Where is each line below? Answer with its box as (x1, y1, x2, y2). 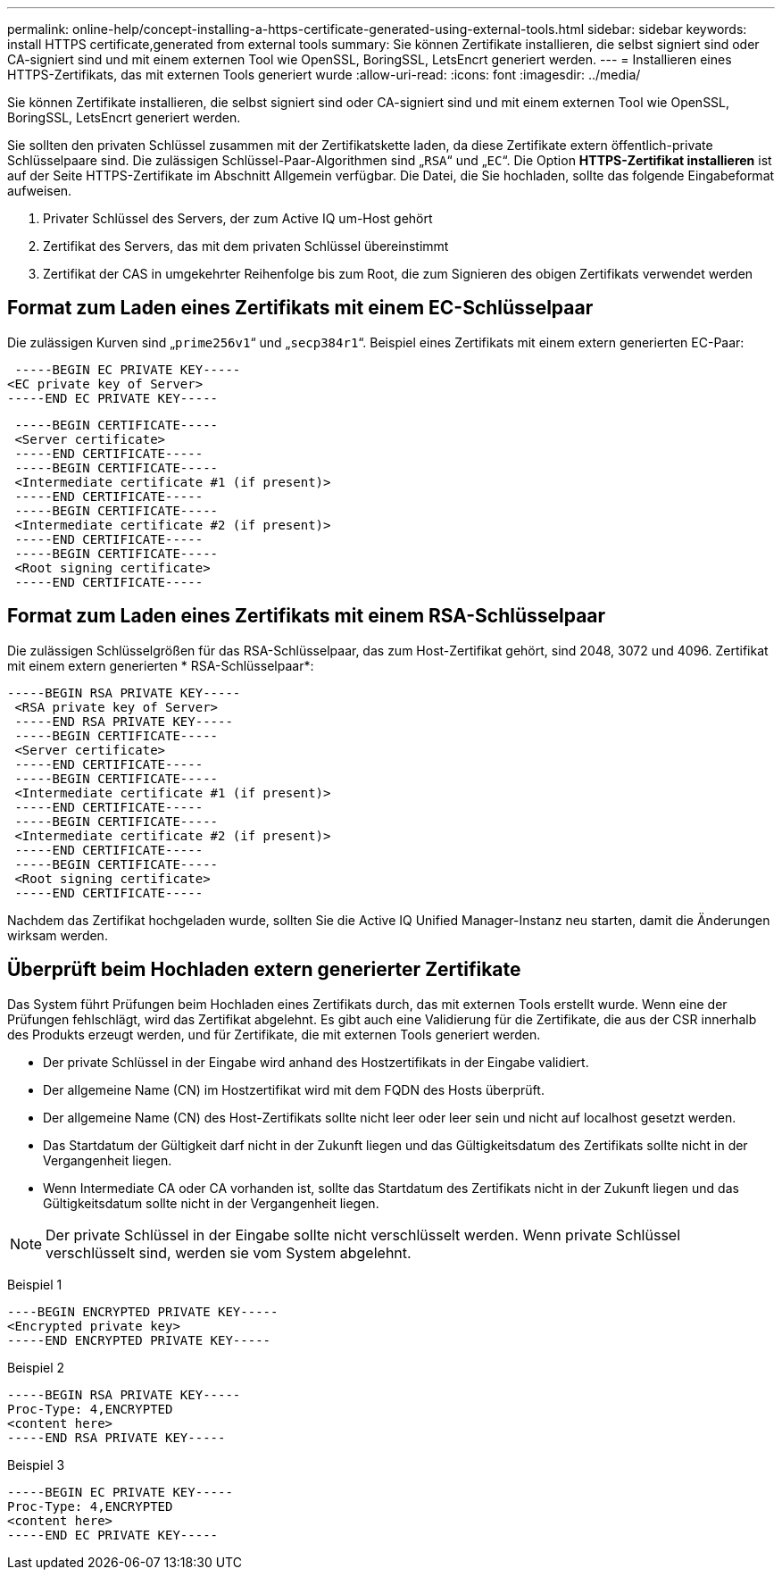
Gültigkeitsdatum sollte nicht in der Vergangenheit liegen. (43, 1195, 379, 1211)
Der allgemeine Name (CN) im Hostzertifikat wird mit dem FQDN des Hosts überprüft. (43, 1081, 545, 1097)
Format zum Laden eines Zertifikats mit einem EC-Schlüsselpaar (7, 296, 594, 320)
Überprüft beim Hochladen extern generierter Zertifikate (7, 958, 521, 981)
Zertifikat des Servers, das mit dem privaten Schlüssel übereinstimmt (43, 238, 449, 254)
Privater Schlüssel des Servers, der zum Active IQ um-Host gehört (43, 211, 433, 226)
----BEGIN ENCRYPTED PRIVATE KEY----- (7, 1304, 279, 1319)
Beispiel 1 (7, 1276, 62, 1292)
